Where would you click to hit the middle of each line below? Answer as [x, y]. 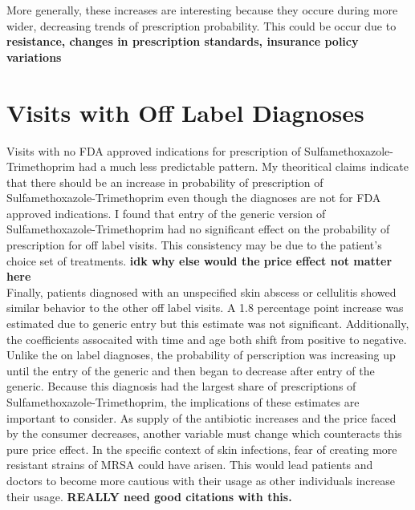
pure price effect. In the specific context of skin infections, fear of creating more [202, 449]
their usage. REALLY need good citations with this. [149, 496]
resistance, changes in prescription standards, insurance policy [183, 41]
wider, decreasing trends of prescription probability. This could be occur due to [201, 25]
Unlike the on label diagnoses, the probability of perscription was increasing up [201, 355]
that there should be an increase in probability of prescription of [165, 182]
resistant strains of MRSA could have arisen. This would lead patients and [190, 465]
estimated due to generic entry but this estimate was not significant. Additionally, [208, 324]
